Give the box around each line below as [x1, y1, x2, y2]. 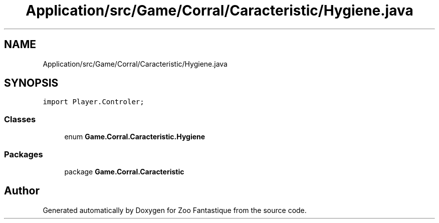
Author [4, 184, 40, 197]
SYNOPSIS [4, 77, 59, 90]
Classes [4, 114, 36, 124]
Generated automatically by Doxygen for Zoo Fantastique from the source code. [43, 205, 307, 214]
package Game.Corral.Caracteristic [64, 167, 184, 176]
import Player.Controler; [43, 98, 144, 106]
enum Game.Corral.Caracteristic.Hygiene [64, 132, 205, 141]
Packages [4, 149, 43, 159]
